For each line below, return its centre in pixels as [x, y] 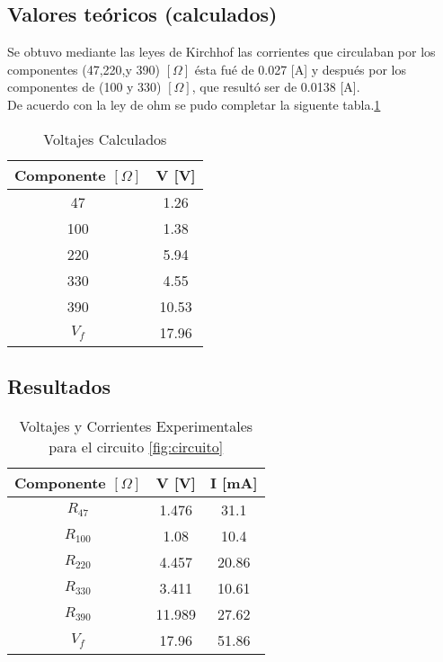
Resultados [59, 385]
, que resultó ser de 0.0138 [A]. [276, 87]
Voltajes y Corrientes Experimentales [136, 425]
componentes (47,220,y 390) [84, 69]
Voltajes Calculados [105, 139]
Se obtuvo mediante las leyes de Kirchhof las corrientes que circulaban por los [221, 52]
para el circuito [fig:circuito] [136, 446]
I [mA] [234, 482]
